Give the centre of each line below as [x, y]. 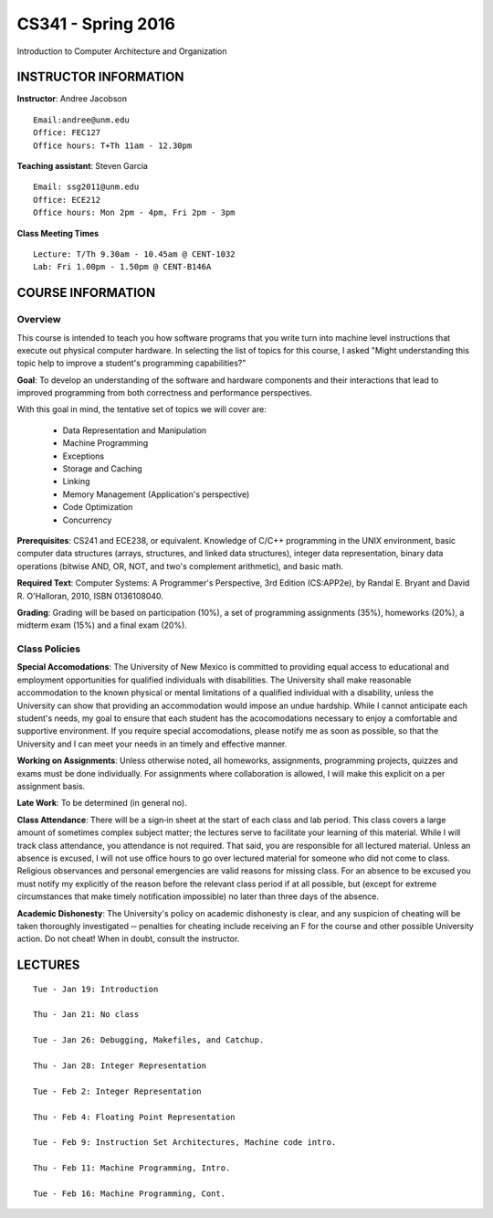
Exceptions [84, 456]
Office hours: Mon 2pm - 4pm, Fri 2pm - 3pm [135, 213]
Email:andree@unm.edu [81, 120]
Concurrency [87, 520]
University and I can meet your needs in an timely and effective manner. [152, 744]
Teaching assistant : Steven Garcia [82, 166]
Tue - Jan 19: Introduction [96, 989]
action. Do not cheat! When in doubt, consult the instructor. [128, 939]
